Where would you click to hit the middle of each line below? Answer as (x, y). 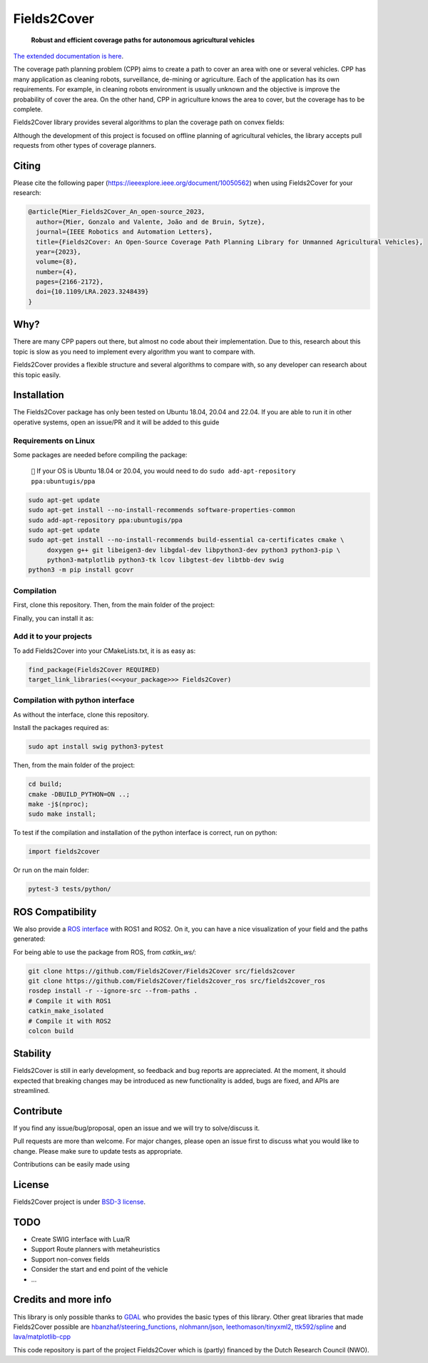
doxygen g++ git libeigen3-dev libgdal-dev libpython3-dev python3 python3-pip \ (194, 550)
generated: (29, 939)
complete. (28, 109)
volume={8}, (57, 262)
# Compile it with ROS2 (70, 1021)
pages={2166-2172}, (70, 282)
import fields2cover (64, 852)
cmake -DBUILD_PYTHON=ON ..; (79, 794)
